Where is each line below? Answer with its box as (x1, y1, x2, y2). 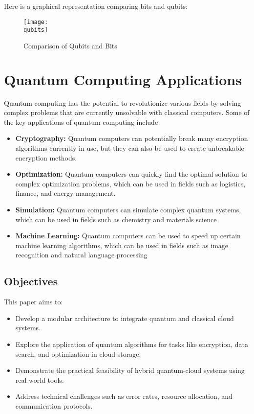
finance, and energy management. (15, 188, 116, 198)
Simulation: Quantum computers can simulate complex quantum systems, (15, 204, 241, 214)
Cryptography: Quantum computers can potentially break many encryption (15, 133, 248, 143)
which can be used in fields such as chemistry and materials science (15, 214, 217, 224)
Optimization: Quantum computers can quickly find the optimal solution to (15, 169, 248, 179)
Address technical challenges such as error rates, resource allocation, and (15, 391, 233, 401)
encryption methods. (15, 152, 77, 162)
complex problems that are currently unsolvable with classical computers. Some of (4, 107, 250, 117)
